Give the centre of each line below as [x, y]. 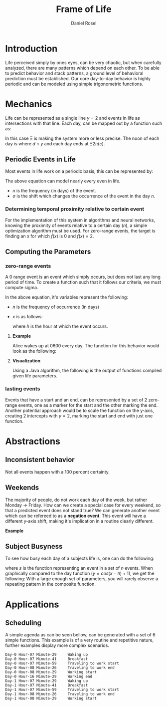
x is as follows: [28, 317]
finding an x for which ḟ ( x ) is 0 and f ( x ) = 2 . [50, 236]
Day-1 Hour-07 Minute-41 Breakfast [47, 685]
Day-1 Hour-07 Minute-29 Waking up [47, 681]
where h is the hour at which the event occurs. [60, 326]
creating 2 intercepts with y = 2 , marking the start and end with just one [79, 416]
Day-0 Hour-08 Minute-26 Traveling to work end [60, 668]
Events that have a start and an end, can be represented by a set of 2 [76, 400]
